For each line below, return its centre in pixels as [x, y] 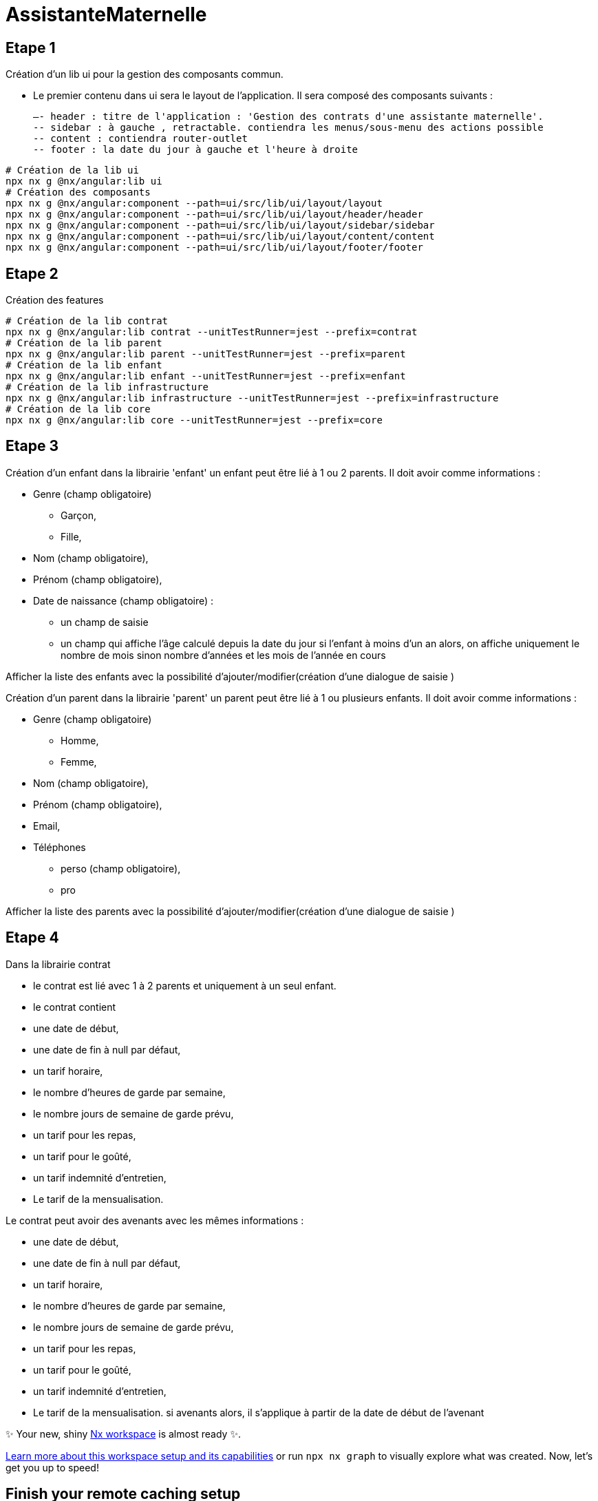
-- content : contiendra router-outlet [140, 139]
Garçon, [79, 515]
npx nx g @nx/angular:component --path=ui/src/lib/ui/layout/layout [194, 203]
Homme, [80, 740]
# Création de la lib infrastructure [107, 387]
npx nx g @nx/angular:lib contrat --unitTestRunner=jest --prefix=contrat [212, 332]
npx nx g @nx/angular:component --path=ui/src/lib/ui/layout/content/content [220, 237]
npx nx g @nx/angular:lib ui [84, 181]
